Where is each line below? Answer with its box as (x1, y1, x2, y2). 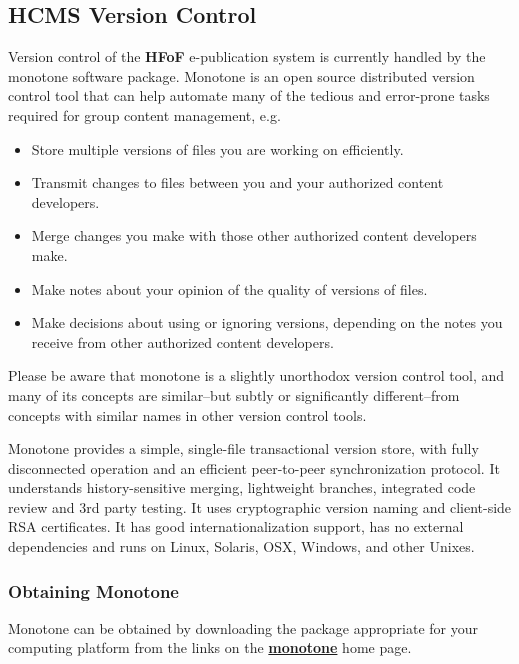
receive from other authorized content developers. (31, 331, 334, 352)
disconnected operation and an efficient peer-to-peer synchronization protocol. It (8, 457, 500, 478)
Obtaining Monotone (8, 578, 179, 603)
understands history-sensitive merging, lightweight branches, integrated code (8, 477, 476, 498)
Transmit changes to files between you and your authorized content (31, 172, 444, 193)
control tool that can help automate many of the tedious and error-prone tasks (8, 85, 490, 106)
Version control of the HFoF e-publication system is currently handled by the (8, 46, 486, 67)
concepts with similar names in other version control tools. (8, 404, 367, 425)
